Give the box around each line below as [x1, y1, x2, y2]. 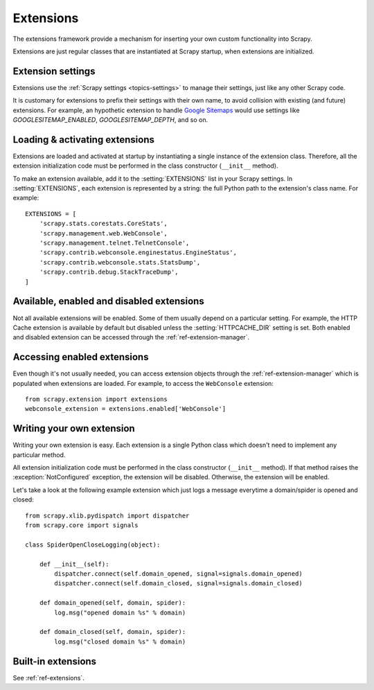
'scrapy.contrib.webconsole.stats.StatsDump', [39, 258, 201, 266]
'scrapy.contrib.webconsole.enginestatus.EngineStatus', [39, 249, 237, 256]
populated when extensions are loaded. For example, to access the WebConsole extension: [12, 379, 274, 387]
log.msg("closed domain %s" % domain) [54, 637, 186, 646]
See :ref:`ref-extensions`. [12, 673, 84, 682]
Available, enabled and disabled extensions [12, 295, 204, 308]
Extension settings [12, 65, 96, 77]
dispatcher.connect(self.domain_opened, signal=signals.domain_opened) [54, 569, 303, 578]
